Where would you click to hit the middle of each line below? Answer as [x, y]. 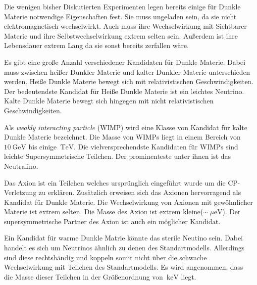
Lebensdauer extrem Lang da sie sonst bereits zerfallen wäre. [97, 45]
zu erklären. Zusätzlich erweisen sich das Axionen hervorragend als [140, 192]
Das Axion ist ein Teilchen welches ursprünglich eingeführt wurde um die [115, 182]
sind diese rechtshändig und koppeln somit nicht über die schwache [105, 257]
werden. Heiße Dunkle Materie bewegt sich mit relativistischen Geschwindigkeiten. [129, 81]
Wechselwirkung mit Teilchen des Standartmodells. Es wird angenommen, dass [124, 267]
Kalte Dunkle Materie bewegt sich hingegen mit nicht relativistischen [109, 101]
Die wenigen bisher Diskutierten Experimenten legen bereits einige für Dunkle [122, 6]
